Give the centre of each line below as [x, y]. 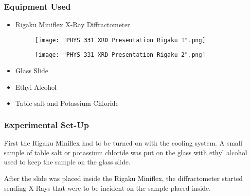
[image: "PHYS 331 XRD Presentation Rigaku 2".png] [120, 55]
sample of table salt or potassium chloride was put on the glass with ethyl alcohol [125, 152]
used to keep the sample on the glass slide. [67, 162]
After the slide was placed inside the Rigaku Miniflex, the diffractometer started [124, 178]
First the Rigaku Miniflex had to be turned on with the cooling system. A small [123, 143]
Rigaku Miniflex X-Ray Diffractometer [73, 24]
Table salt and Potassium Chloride [67, 103]
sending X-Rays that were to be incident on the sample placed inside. [108, 188]
